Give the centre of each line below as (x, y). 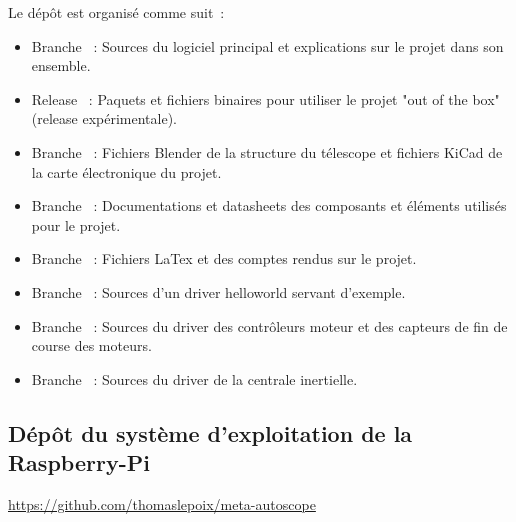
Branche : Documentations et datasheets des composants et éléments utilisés (269, 205)
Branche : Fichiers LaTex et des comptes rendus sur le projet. (224, 258)
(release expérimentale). (104, 118)
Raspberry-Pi (79, 462)
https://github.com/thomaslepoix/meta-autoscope (162, 503)
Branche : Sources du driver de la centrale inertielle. (194, 378)
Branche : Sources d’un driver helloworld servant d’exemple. (218, 291)
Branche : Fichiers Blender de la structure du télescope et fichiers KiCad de (267, 151)
